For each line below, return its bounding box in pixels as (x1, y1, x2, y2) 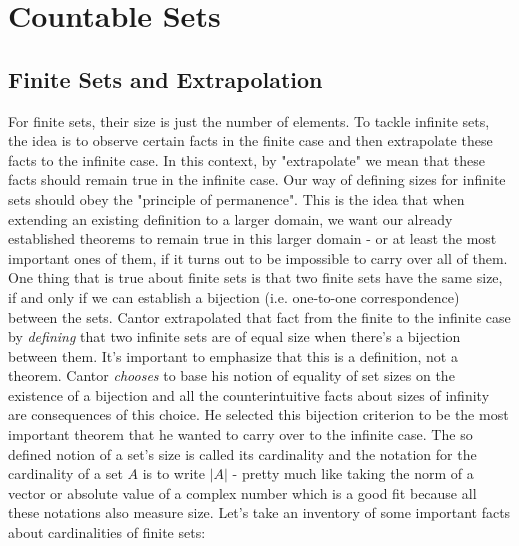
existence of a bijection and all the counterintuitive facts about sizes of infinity (8, 384, 490, 405)
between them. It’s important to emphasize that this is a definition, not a (8, 345, 458, 366)
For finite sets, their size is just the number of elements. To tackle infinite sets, (8, 110, 490, 131)
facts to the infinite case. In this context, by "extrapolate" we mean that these (8, 149, 486, 170)
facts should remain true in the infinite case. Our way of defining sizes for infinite (8, 169, 506, 190)
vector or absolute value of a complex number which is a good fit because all (8, 482, 477, 503)
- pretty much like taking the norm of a (232, 463, 474, 484)
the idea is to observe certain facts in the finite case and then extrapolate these (8, 130, 493, 151)
